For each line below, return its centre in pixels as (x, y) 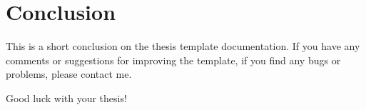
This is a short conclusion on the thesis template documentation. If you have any (183, 46)
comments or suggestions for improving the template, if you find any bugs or (173, 60)
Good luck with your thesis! (66, 97)
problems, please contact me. (69, 74)
